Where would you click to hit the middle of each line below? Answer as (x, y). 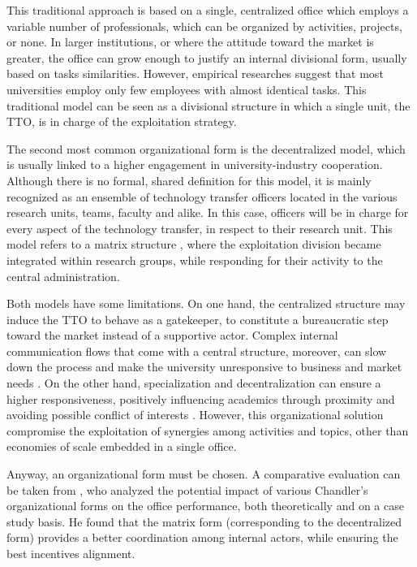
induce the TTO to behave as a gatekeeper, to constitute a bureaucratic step (198, 319)
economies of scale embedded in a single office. (122, 446)
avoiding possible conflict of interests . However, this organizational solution (195, 415)
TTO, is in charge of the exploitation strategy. (122, 121)
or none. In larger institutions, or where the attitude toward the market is (190, 42)
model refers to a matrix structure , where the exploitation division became (194, 244)
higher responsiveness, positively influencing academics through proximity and (201, 398)
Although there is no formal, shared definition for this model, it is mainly (189, 180)
